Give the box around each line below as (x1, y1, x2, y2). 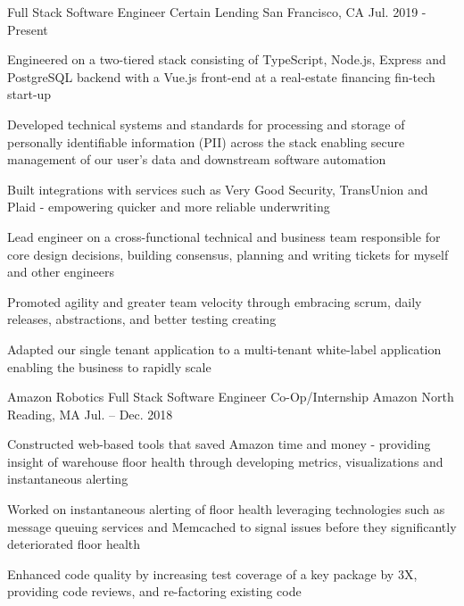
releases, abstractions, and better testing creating (7, 310, 277, 328)
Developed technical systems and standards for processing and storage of (7, 114, 405, 133)
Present (7, 20, 48, 38)
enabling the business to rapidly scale (7, 357, 211, 376)
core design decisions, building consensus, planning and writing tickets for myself (7, 245, 449, 263)
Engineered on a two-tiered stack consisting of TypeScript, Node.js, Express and (7, 50, 446, 69)
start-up (7, 85, 52, 104)
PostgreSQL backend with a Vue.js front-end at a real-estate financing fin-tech (7, 67, 435, 86)
